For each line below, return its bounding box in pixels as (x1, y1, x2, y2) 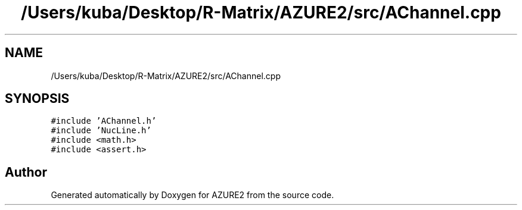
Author (5, 164, 47, 180)
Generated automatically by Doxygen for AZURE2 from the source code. (51, 190, 334, 200)
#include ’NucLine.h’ (51, 126, 151, 136)
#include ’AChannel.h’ (51, 116, 157, 126)
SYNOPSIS (5, 91, 70, 106)
